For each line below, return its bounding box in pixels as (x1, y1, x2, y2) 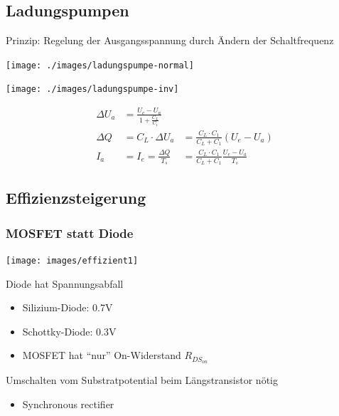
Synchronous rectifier (22, 396, 114, 411)
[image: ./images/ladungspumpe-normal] (6, 60, 194, 71)
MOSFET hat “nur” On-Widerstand (22, 348, 181, 363)
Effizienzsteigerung (6, 187, 146, 209)
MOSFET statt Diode (6, 224, 134, 241)
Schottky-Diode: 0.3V (22, 323, 117, 338)
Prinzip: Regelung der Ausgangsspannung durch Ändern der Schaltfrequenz (6, 33, 334, 48)
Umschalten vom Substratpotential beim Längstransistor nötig (6, 373, 278, 388)
